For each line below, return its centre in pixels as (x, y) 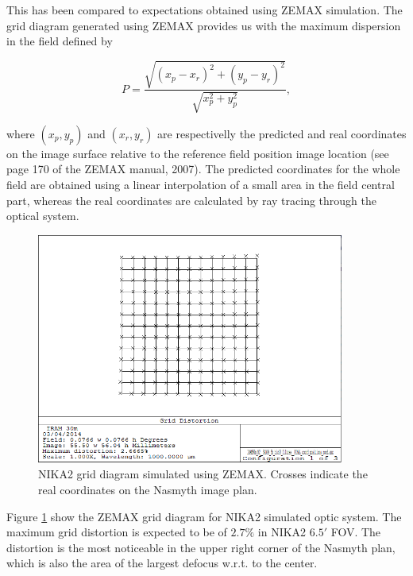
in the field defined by (60, 41)
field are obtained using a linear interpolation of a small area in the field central (201, 184)
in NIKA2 (282, 532)
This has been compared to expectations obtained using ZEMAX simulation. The (205, 10)
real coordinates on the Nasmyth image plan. (148, 489)
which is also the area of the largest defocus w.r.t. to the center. (162, 563)
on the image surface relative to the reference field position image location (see (198, 153)
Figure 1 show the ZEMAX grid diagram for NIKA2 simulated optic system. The (204, 516)
